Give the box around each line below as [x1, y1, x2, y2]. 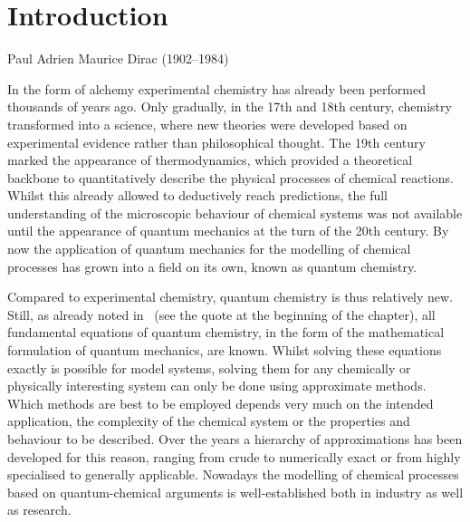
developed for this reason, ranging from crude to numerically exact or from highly [7, 447, 461, 466]
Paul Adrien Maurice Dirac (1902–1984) [7, 49, 229, 68]
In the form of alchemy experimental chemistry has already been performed [7, 79, 426, 98]
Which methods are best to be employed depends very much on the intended [7, 393, 434, 412]
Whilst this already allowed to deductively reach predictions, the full [7, 186, 388, 205]
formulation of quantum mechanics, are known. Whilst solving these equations [7, 341, 442, 360]
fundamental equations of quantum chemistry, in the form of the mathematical [7, 323, 445, 342]
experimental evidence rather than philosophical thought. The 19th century [7, 132, 426, 151]
